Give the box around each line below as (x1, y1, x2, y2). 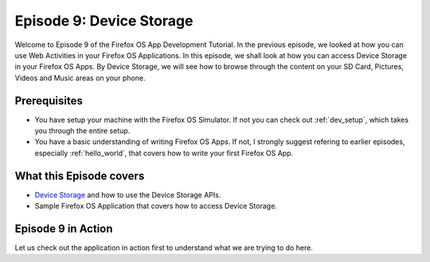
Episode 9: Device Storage (14, 12, 193, 29)
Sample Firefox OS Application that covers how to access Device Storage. (34, 201, 278, 211)
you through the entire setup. (34, 126, 131, 135)
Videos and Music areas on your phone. (14, 72, 146, 83)
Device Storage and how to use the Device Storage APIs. (34, 190, 221, 199)
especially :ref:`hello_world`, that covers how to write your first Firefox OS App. (34, 148, 294, 158)
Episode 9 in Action (14, 221, 113, 235)
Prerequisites (14, 94, 83, 108)
